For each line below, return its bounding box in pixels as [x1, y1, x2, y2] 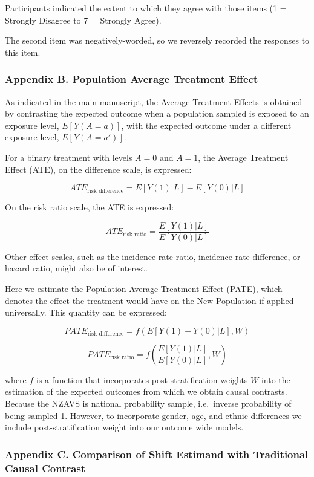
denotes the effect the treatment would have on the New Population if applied [5, 294, 294, 307]
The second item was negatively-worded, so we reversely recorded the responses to [5, 34, 310, 47]
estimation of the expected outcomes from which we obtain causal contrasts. [5, 385, 287, 398]
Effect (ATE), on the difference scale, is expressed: [5, 163, 192, 175]
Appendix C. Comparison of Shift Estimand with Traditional [5, 446, 309, 461]
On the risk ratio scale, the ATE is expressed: [5, 201, 174, 213]
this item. [5, 45, 41, 58]
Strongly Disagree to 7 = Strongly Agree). [5, 13, 162, 26]
